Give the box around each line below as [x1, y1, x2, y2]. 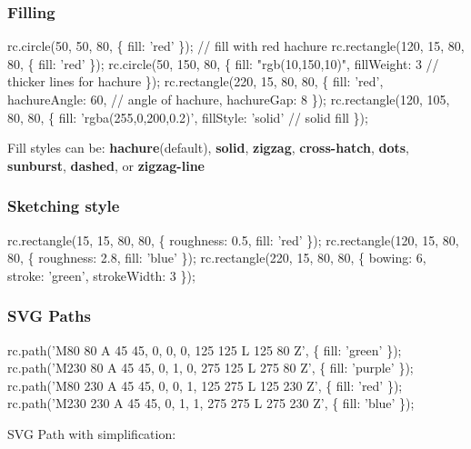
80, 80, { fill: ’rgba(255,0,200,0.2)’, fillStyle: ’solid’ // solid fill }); [7, 107, 368, 126]
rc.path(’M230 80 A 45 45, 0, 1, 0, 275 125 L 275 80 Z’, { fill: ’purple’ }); [7, 358, 414, 377]
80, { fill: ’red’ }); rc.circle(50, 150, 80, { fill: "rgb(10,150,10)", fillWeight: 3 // [7, 54, 439, 73]
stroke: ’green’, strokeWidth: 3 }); [7, 265, 195, 284]
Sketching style [7, 195, 120, 217]
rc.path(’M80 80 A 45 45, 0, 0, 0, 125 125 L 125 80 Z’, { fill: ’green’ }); [7, 340, 402, 359]
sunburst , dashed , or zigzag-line [7, 155, 205, 175]
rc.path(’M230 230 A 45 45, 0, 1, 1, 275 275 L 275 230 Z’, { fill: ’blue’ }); [7, 394, 415, 413]
